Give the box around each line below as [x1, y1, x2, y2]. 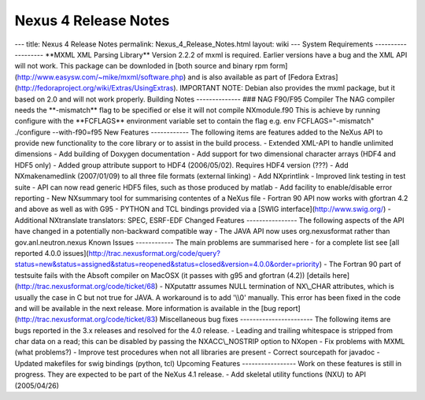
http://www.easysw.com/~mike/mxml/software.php [17, 72, 184, 82]
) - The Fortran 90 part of [319, 260, 401, 269]
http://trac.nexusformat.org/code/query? [88, 248, 220, 257]
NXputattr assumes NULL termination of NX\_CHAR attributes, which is [164, 282, 395, 291]
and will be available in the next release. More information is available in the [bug [14, 303, 277, 313]
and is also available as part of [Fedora [187, 72, 314, 82]
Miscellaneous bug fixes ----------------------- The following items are [159, 315, 391, 324]
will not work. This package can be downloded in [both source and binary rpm [14, 61, 268, 71]
